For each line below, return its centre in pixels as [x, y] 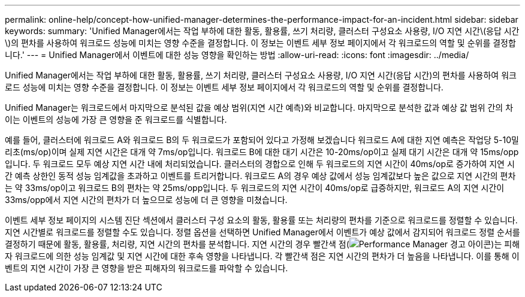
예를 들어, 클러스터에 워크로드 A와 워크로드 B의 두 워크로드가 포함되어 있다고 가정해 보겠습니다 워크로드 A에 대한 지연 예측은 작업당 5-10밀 [262, 140]
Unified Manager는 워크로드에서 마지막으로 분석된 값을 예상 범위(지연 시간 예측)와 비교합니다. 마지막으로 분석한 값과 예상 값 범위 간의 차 [259, 107]
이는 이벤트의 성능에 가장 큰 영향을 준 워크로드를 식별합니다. [116, 119]
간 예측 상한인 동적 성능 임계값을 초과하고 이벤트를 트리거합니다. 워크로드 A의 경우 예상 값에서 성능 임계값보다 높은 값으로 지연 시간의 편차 [260, 176]
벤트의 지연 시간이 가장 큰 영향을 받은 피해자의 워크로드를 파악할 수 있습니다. [147, 268]
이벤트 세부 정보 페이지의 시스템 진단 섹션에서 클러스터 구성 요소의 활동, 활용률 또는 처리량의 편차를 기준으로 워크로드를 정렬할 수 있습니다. [261, 220]
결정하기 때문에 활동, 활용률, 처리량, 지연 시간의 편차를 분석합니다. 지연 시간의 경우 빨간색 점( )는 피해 [262, 244]
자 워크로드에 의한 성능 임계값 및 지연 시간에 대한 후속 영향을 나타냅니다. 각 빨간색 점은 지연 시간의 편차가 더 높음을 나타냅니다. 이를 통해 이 [262, 256]
